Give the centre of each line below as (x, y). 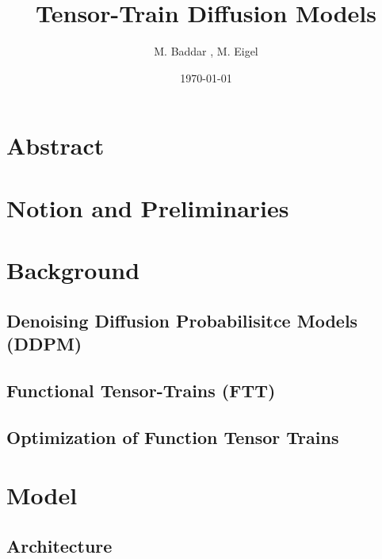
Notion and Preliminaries (148, 207)
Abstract (55, 145)
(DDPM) (44, 344)
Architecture (59, 545)
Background (73, 270)
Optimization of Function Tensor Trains (173, 436)
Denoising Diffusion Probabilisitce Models (182, 320)
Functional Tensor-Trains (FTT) (141, 390)
